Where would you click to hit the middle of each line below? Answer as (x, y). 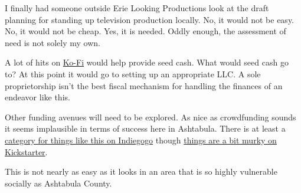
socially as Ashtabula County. (58, 183)
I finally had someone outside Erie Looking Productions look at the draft (137, 8)
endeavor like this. (37, 97)
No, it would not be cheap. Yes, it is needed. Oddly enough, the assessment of (145, 31)
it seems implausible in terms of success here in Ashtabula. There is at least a (145, 128)
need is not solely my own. (53, 42)
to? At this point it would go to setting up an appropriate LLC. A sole (133, 73)
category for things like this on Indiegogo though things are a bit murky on (141, 140)
